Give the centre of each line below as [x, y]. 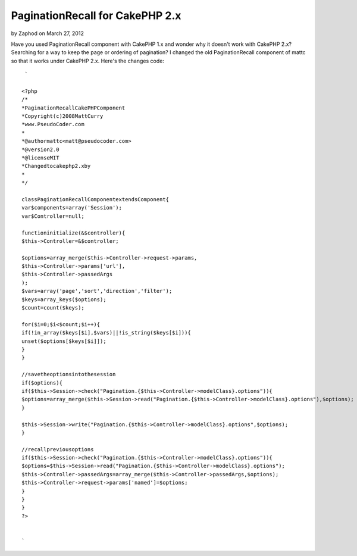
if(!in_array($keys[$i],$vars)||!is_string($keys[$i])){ [107, 333]
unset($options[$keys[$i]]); [64, 341]
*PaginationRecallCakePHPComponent [73, 108]
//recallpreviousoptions [58, 449]
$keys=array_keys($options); [64, 299]
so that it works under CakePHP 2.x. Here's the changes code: [88, 61]
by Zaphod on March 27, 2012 [48, 33]
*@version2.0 [40, 149]
